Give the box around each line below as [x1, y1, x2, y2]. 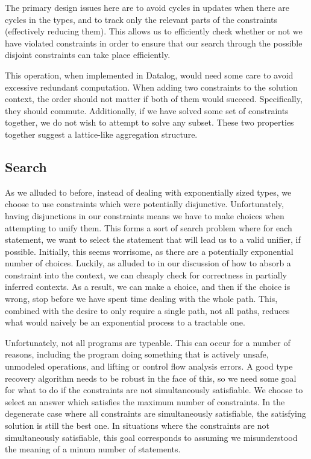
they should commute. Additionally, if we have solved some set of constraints [5, 104, 289, 117]
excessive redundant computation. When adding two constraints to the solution [5, 80, 298, 93]
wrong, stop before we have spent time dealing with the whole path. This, [5, 292, 278, 305]
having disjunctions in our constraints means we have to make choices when [5, 209, 284, 222]
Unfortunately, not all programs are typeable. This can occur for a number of [5, 336, 291, 348]
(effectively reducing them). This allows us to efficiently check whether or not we [5, 25, 303, 37]
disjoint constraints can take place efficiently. [5, 48, 171, 61]
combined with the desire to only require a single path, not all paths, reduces [5, 304, 290, 316]
